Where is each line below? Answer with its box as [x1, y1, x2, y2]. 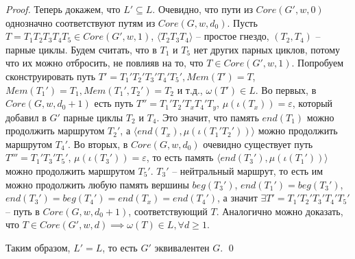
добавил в [5, 110, 47, 124]
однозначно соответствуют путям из [5, 15, 156, 29]
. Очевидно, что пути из [152, 2, 253, 16]
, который [292, 96, 333, 110]
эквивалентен [154, 240, 210, 254]
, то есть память [146, 150, 214, 164]
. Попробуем [291, 56, 344, 70]
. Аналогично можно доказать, [216, 203, 343, 218]
